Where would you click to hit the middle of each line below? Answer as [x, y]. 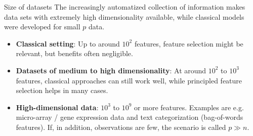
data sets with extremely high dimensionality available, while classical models [124, 16]
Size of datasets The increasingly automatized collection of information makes [125, 7]
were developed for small [42, 27]
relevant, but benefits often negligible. [74, 53]
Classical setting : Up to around [68, 43]
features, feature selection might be [189, 43]
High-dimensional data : [57, 107]
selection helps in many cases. [62, 90]
